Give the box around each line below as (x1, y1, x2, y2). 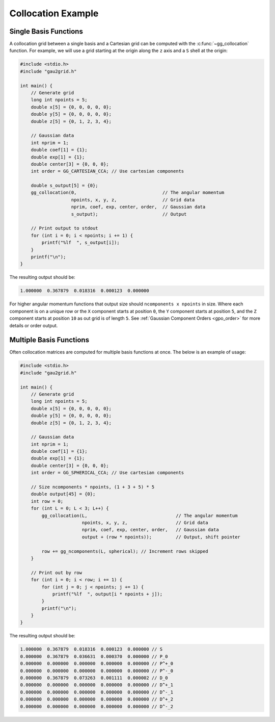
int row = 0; (31, 498, 64, 504)
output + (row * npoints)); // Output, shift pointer (81, 534, 240, 540)
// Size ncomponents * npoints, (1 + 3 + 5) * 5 (31, 484, 155, 490)
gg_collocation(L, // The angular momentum (41, 512, 238, 519)
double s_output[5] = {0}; (31, 183, 99, 189)
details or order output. (9, 322, 58, 328)
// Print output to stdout (31, 225, 99, 231)
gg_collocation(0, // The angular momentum (31, 190, 225, 196)
